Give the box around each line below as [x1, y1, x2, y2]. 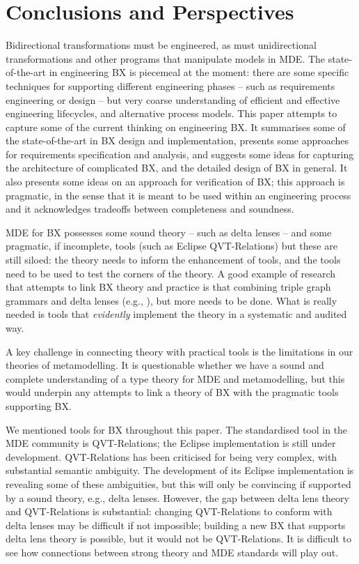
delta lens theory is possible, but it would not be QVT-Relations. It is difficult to [6, 531, 351, 546]
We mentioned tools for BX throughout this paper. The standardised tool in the [6, 422, 348, 436]
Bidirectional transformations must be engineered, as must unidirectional [6, 38, 317, 52]
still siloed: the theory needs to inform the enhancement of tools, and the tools [6, 252, 341, 267]
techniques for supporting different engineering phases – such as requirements [6, 78, 335, 93]
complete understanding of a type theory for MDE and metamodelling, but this [6, 371, 345, 386]
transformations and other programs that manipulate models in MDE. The [6, 51, 326, 66]
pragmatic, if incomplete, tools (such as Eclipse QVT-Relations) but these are [6, 238, 337, 253]
